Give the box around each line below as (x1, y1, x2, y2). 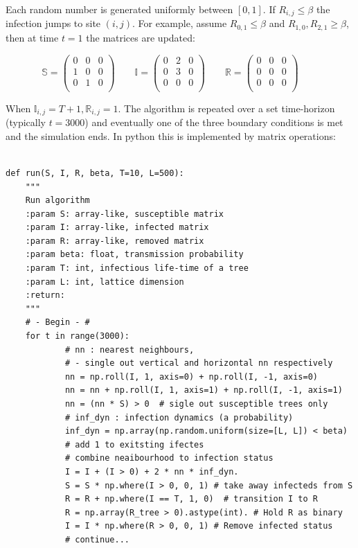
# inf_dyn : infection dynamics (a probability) (64, 412, 294, 423)
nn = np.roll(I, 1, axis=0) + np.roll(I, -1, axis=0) (64, 371, 319, 382)
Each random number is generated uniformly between (6, 2, 233, 16)
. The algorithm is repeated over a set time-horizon (118, 100, 335, 115)
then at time (6, 30, 59, 44)
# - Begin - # (25, 317, 90, 328)
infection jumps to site (6, 16, 101, 30)
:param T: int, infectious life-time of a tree (25, 263, 249, 274)
